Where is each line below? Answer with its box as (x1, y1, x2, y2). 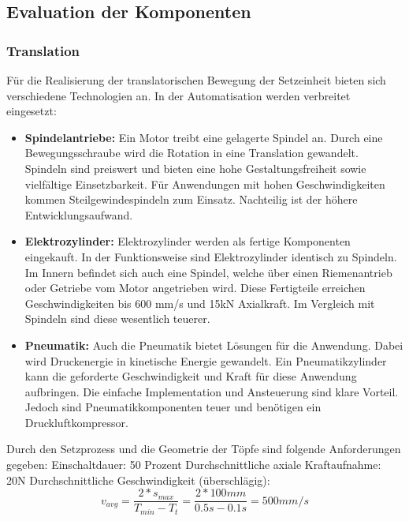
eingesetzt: (6, 103, 57, 119)
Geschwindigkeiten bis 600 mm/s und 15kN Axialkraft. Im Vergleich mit (24, 294, 375, 311)
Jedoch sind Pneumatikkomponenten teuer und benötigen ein (24, 399, 322, 415)
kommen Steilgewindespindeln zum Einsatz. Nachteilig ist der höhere (24, 191, 358, 208)
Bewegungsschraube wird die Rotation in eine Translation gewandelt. (24, 144, 359, 161)
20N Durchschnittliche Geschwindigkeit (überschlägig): (6, 471, 270, 488)
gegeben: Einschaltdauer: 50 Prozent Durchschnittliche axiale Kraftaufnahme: (6, 456, 381, 473)
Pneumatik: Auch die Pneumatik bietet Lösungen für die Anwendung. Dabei (24, 336, 403, 353)
